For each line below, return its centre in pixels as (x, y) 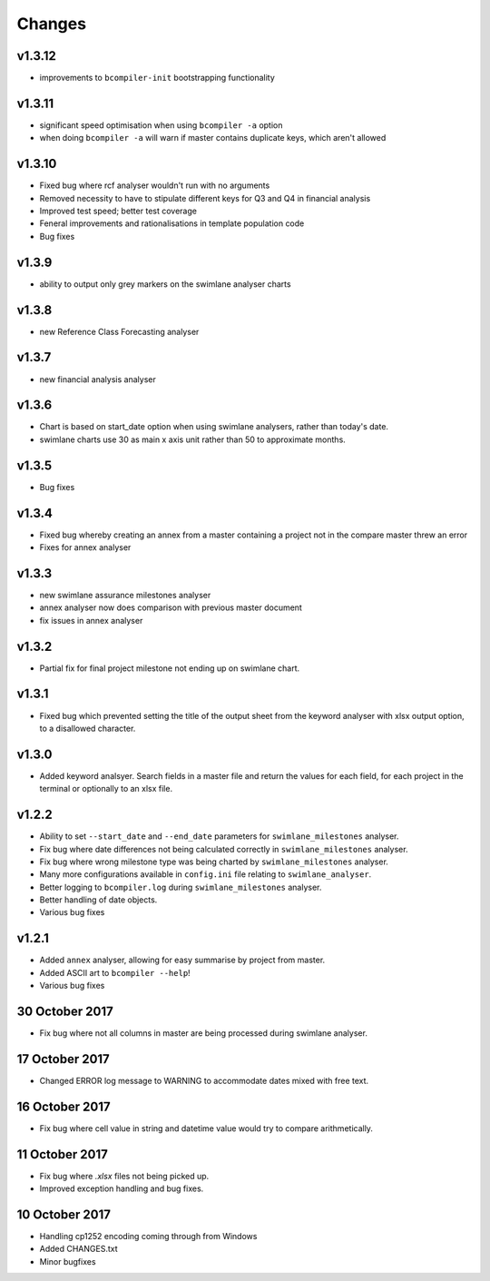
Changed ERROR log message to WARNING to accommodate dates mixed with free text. (204, 1080)
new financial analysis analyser (98, 379)
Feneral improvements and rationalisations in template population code (172, 223)
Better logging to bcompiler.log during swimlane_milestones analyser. (181, 887)
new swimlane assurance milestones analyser (125, 595)
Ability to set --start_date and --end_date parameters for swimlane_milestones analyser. (219, 836)
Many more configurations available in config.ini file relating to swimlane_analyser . (206, 874)
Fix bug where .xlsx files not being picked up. (124, 1176)
